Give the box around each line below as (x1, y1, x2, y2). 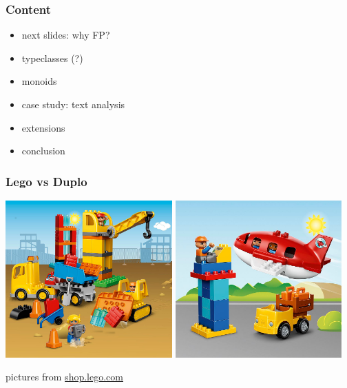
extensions (21, 120, 65, 134)
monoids (21, 74, 57, 88)
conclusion (21, 143, 65, 158)
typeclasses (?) (21, 50, 83, 65)
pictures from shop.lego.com (6, 369, 123, 384)
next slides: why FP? (21, 28, 110, 42)
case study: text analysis (21, 97, 125, 111)
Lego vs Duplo (6, 172, 87, 190)
